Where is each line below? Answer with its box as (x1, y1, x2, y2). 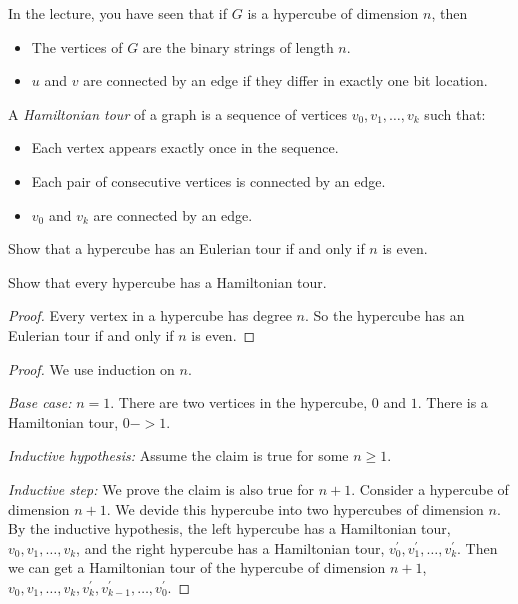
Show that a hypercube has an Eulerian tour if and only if (8, 238, 365, 259)
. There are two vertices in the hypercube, (110, 392, 368, 413)
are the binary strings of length (142, 36, 334, 57)
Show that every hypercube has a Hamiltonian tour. (8, 271, 327, 292)
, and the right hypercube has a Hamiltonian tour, (76, 537, 385, 558)
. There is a (417, 392, 488, 413)
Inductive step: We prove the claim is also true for (8, 478, 314, 499)
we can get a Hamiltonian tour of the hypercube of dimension (8, 557, 386, 578)
